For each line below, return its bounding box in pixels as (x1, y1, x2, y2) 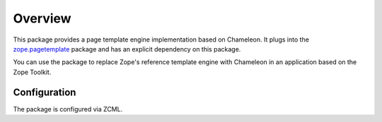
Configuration (13, 86, 76, 98)
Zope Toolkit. (13, 68, 52, 76)
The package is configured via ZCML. (13, 104, 123, 113)
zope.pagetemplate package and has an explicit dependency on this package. (13, 44, 241, 53)
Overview (13, 11, 71, 26)
